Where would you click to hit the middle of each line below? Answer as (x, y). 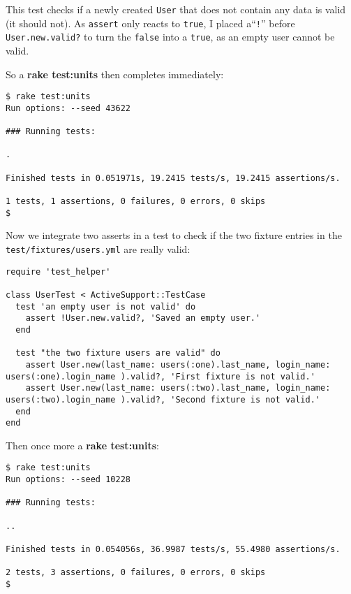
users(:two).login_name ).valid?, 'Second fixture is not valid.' (163, 399)
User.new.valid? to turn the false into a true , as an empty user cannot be (170, 37)
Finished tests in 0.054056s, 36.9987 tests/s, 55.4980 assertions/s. (173, 549)
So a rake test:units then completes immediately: (115, 74)
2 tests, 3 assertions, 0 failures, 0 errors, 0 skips (136, 573)
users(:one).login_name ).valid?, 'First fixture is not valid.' (160, 376)
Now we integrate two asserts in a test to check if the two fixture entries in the (174, 235)
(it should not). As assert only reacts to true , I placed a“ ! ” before (150, 23)
